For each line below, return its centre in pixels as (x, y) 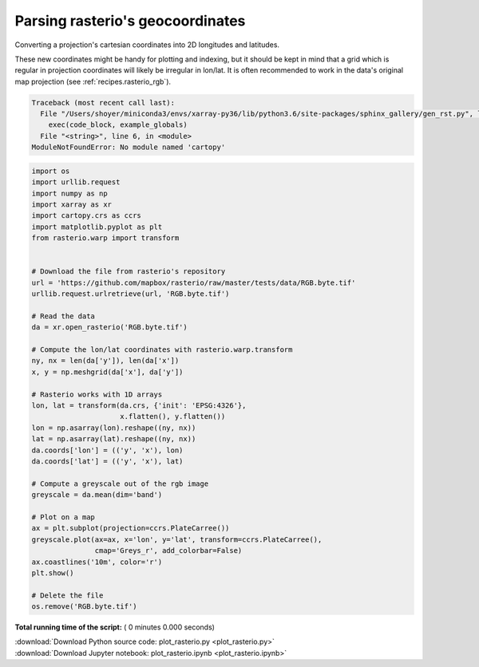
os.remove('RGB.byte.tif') (84, 607)
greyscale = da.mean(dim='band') (97, 495)
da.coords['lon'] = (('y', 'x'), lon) (107, 450)
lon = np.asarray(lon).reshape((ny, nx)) (114, 428)
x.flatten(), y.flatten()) (173, 416)
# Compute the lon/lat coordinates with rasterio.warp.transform (162, 350)
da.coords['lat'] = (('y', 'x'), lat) (107, 462)
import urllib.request (76, 182)
